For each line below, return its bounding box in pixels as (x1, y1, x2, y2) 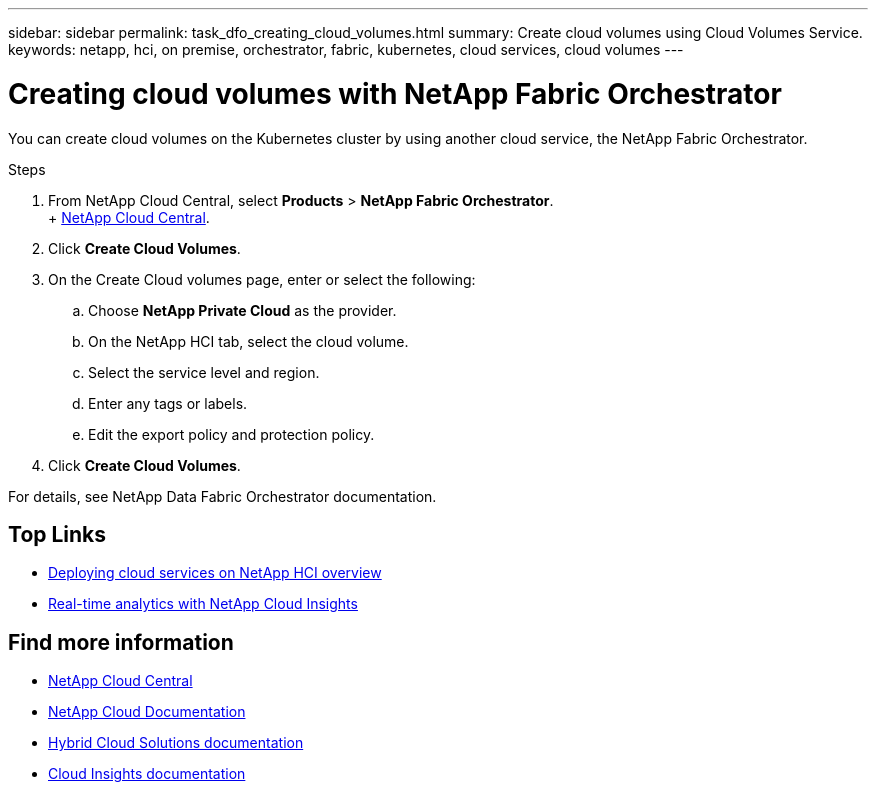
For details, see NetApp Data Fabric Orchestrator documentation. (8, 487, 437, 505)
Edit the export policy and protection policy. (88, 425, 375, 443)
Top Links (8, 521, 107, 547)
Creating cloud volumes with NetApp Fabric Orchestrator (8, 76, 782, 111)
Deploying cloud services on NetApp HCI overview (48, 564, 382, 582)
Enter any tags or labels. (88, 394, 248, 412)
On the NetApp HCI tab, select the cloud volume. (88, 332, 409, 350)
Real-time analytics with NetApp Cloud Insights (48, 595, 358, 613)
